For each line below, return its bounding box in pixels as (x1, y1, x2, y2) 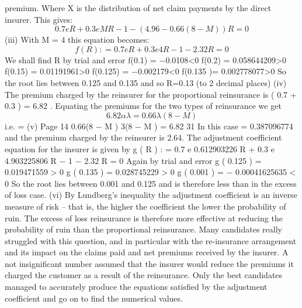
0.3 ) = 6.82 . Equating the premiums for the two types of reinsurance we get (5, 100, 282, 112)
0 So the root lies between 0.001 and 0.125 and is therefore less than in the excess (5, 177, 297, 189)
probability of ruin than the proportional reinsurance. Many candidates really (5, 223, 282, 235)
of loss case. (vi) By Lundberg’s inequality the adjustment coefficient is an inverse (5, 189, 297, 201)
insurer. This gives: (5, 13, 73, 25)
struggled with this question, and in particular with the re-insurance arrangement (5, 234, 297, 247)
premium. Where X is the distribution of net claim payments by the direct (5, 2, 272, 13)
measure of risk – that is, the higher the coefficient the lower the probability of (5, 200, 286, 212)
